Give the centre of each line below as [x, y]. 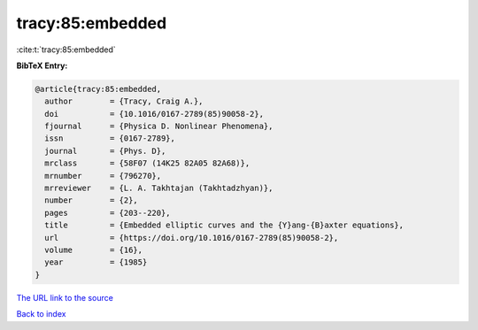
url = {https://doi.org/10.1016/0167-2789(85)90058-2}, [192, 238]
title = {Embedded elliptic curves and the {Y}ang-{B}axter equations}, [224, 225]
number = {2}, [92, 200]
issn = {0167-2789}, [110, 138]
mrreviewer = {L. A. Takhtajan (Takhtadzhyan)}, [159, 188]
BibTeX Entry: [42, 65]
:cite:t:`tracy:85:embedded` [66, 50]
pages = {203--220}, [108, 213]
